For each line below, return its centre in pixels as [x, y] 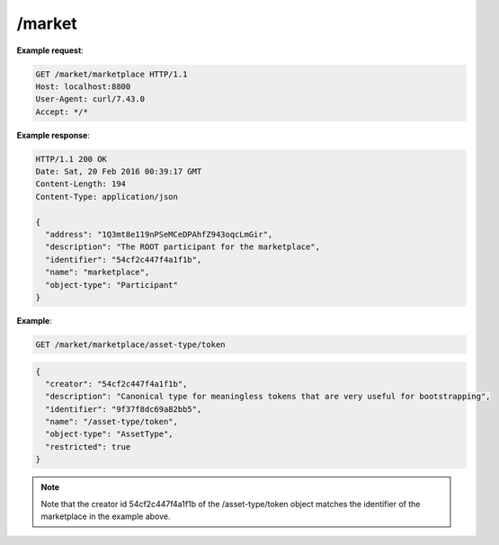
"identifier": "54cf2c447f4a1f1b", [124, 259]
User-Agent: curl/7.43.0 [90, 99]
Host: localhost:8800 [83, 86]
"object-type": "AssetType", [110, 434]
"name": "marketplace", [98, 272]
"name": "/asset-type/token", [112, 422]
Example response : [53, 135]
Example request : [50, 50]
